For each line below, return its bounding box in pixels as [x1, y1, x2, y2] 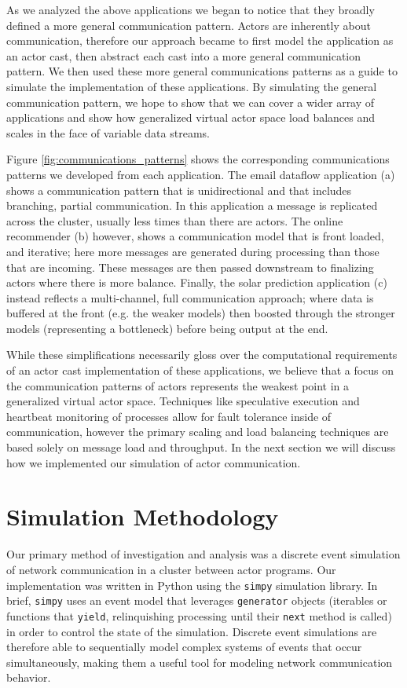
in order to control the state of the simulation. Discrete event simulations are [6, 623, 377, 639]
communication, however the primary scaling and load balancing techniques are [6, 423, 389, 440]
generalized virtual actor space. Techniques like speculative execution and [6, 393, 360, 409]
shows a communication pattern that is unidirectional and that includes [6, 181, 352, 198]
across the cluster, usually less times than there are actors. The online [6, 212, 343, 229]
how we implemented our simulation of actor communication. [6, 454, 301, 470]
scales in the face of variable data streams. [6, 124, 210, 141]
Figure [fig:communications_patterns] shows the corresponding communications [6, 151, 390, 167]
